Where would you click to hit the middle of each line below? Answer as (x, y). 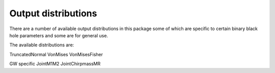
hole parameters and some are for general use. (59, 35)
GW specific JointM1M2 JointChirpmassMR (55, 64)
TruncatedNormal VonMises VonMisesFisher (56, 54)
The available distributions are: (42, 45)
